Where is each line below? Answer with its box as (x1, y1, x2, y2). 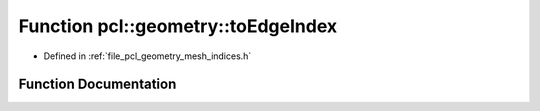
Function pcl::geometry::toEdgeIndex (18, 15, 338, 37)
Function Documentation (18, 76, 177, 93)
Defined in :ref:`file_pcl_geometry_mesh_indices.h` (43, 50, 252, 62)
